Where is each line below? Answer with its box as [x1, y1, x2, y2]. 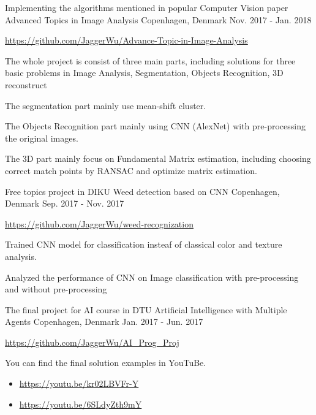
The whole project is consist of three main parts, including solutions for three [5, 54, 296, 67]
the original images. [5, 131, 78, 144]
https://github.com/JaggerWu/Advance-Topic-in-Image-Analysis [5, 34, 248, 47]
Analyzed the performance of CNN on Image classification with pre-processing [5, 270, 299, 283]
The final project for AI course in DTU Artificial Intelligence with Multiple [5, 303, 287, 316]
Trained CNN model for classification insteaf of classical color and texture [5, 238, 282, 251]
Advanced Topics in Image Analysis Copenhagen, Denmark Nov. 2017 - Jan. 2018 [5, 13, 312, 26]
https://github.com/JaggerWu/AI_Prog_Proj [5, 335, 179, 348]
